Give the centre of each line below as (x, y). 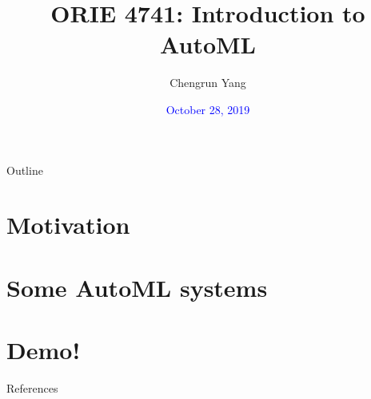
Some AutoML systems (137, 287)
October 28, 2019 (208, 109)
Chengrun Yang (208, 83)
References (32, 387)
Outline (25, 170)
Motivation (68, 225)
